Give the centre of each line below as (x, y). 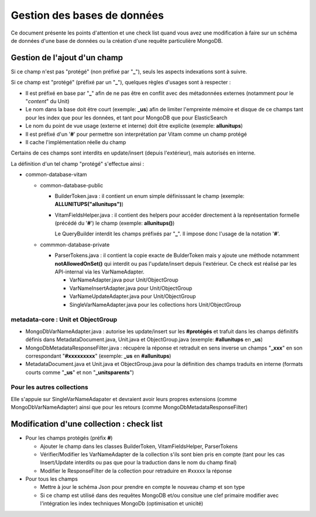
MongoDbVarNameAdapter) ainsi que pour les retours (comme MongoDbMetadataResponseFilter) (129, 408)
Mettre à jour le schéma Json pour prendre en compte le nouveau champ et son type (142, 487)
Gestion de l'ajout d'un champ (67, 58)
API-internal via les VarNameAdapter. (99, 272)
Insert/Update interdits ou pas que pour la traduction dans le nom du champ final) (138, 463)
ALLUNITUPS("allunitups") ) (89, 204)
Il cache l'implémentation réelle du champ (76, 142)
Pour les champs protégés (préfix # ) (69, 438)
